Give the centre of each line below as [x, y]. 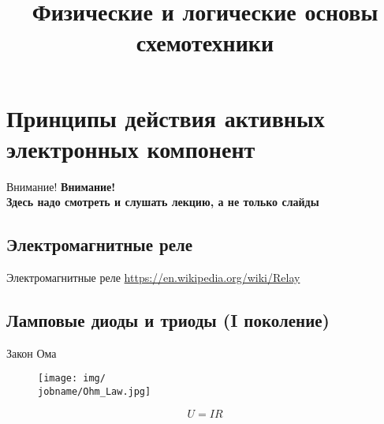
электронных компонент [131, 148]
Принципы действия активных [166, 117]
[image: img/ [72, 379]
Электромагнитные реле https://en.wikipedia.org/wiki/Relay [153, 278]
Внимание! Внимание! [61, 186]
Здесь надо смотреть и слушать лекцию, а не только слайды [163, 202]
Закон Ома [32, 353]
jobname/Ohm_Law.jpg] [95, 392]
